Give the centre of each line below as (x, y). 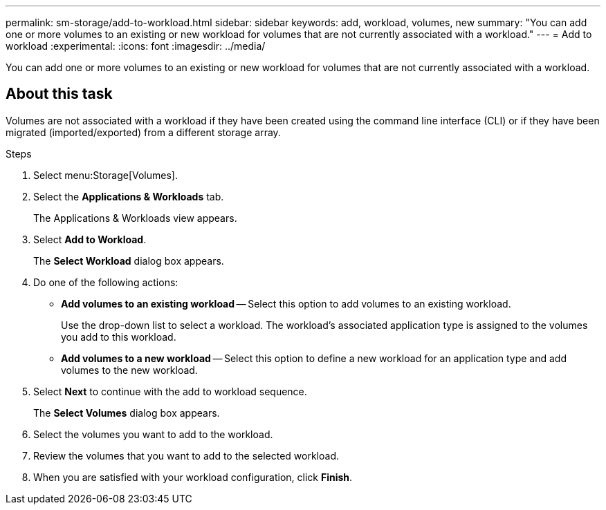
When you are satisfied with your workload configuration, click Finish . (193, 477)
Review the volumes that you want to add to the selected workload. (186, 455)
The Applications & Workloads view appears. (135, 218)
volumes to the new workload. (129, 370)
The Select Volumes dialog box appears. (127, 413)
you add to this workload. (119, 337)
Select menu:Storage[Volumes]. (105, 175)
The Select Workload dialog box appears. (129, 261)
